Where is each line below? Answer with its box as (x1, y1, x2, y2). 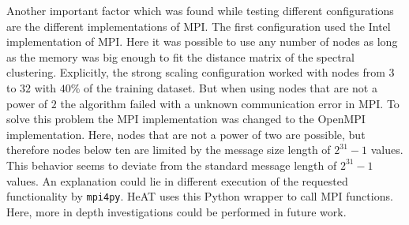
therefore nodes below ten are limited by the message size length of (6, 141, 331, 158)
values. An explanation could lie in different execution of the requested (6, 172, 348, 189)
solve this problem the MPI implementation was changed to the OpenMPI (6, 111, 366, 127)
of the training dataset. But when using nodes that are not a (84, 79, 377, 96)
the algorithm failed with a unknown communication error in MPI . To (60, 95, 400, 111)
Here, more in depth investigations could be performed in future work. (6, 203, 347, 219)
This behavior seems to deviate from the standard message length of (6, 156, 337, 173)
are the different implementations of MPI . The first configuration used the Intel (6, 17, 391, 34)
